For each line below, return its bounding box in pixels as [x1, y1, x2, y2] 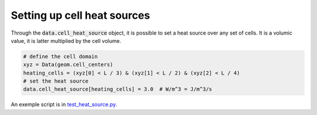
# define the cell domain [23, 53, 98, 60]
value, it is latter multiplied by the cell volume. [11, 37, 122, 44]
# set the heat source [23, 78, 89, 84]
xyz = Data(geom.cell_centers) [23, 62, 114, 68]
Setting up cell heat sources [11, 9, 150, 22]
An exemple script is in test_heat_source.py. [11, 101, 117, 108]
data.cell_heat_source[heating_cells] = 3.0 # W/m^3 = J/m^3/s [23, 86, 213, 93]
